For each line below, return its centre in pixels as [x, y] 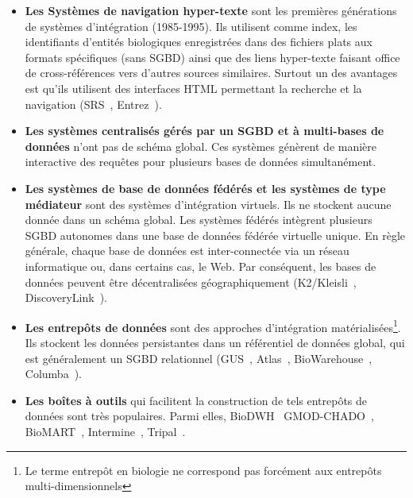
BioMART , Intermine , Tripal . [105, 431]
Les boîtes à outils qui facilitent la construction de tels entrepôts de [196, 400]
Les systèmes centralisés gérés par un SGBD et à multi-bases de [205, 131]
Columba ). [53, 374]
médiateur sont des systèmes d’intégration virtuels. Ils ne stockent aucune [208, 204]
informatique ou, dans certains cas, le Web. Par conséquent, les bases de [201, 266]
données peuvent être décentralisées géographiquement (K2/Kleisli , [191, 282]
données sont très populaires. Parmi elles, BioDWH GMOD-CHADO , [199, 416]
